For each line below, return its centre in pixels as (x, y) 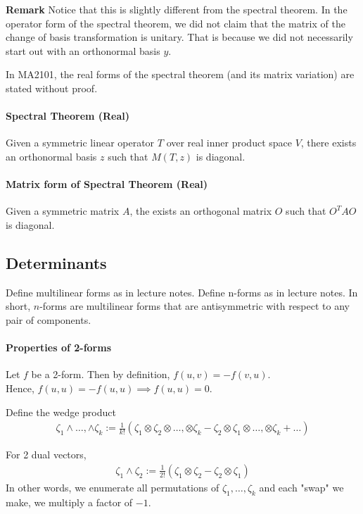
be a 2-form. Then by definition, (101, 374)
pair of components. (49, 319)
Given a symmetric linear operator (80, 143)
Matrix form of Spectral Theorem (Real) (107, 184)
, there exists (329, 143)
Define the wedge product (61, 412)
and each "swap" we (301, 487)
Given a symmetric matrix (63, 211)
